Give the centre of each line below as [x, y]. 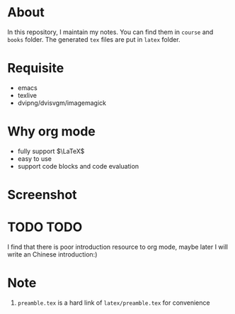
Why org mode [51, 131]
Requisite [36, 68]
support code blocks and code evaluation [78, 166]
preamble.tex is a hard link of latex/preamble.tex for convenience [114, 303]
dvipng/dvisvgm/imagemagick [62, 103]
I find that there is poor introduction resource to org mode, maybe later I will [118, 247]
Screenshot [42, 195]
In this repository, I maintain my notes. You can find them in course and [110, 32]
